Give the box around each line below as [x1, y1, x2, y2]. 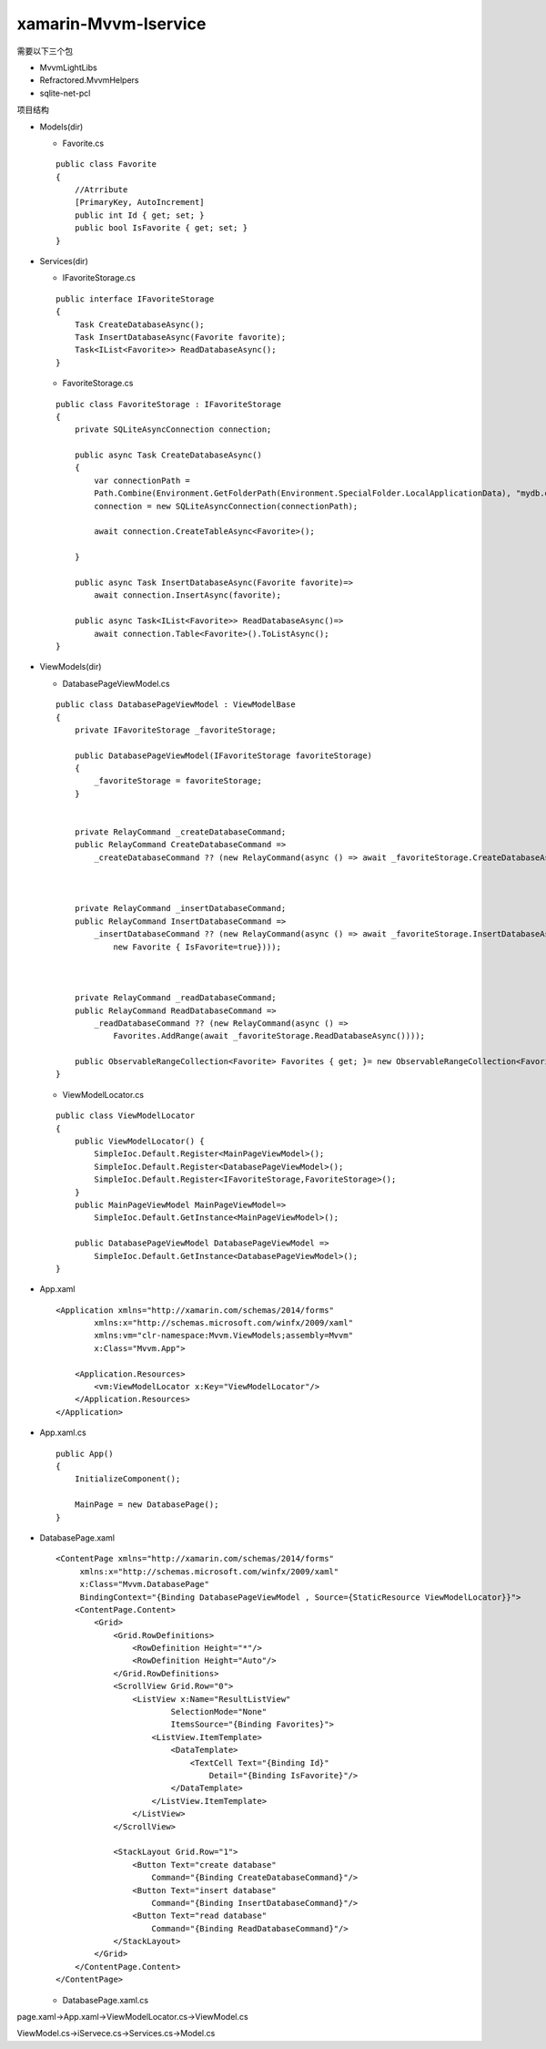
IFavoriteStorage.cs [62, 272, 136, 283]
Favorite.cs [62, 138, 105, 149]
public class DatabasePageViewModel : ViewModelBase [56, 700, 296, 710]
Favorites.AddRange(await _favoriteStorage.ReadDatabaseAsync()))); [113, 1030, 426, 1041]
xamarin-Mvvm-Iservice [16, 14, 207, 34]
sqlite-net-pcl [39, 87, 91, 98]
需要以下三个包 [16, 46, 73, 56]
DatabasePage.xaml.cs [62, 1994, 149, 2005]
